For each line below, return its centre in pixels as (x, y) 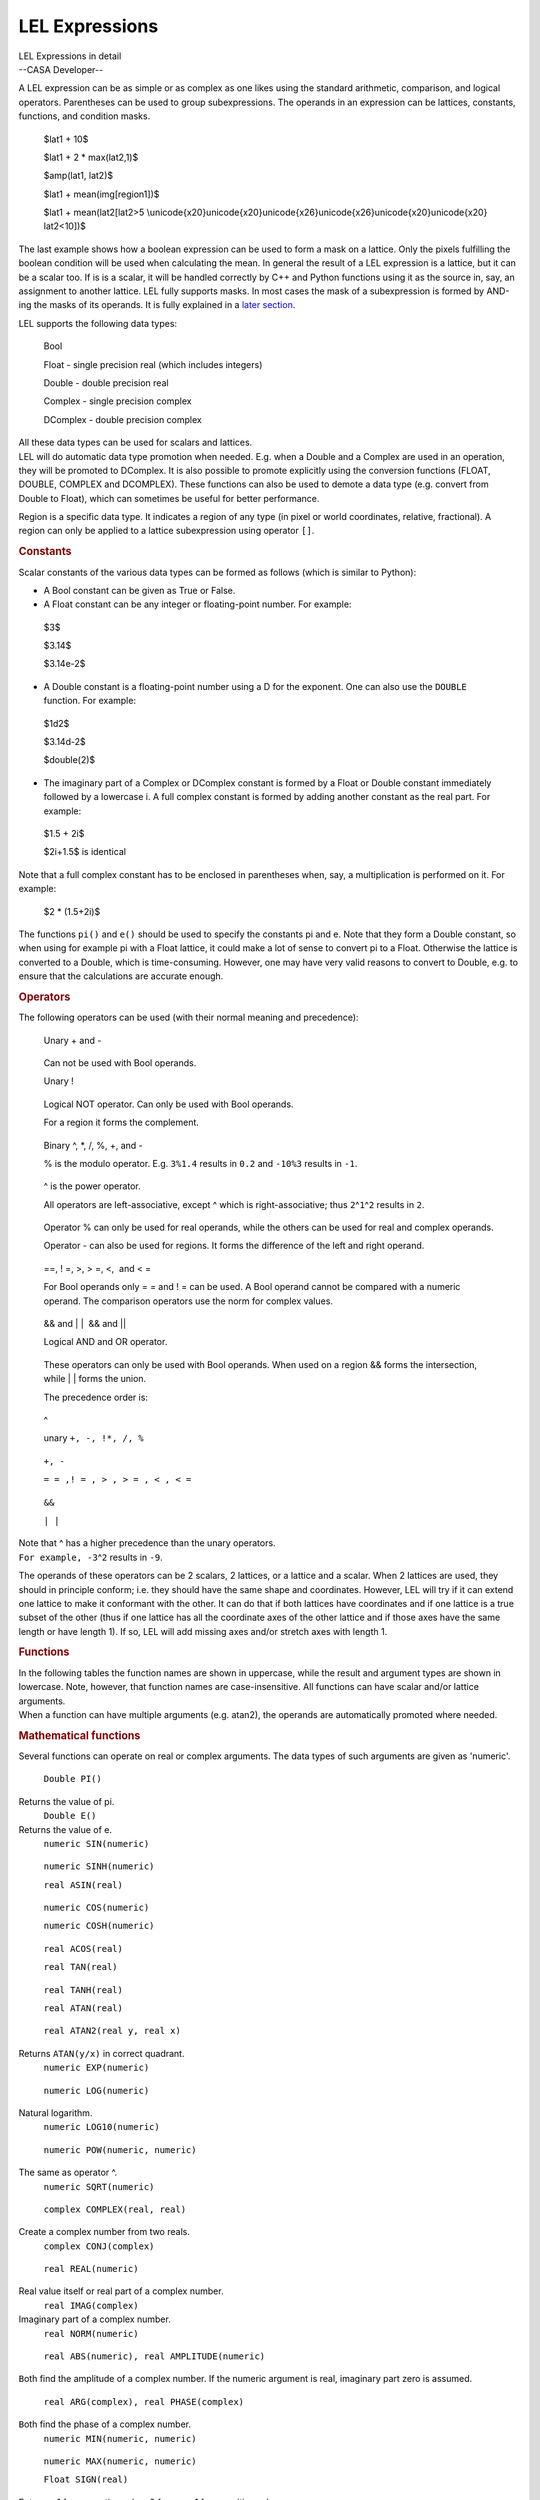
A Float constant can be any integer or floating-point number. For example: (197, 604)
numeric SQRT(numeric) (99, 2186)
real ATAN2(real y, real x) (112, 2031)
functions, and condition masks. (84, 116)
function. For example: (90, 701)
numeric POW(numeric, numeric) (120, 2149)
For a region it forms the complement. (121, 1122)
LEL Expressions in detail (70, 56)
